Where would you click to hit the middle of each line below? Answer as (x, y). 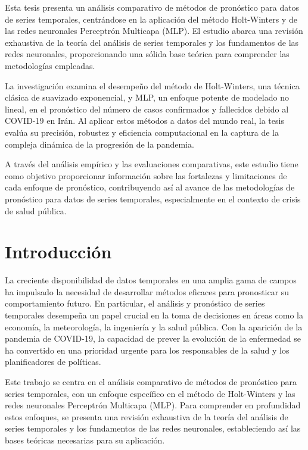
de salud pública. (36, 210)
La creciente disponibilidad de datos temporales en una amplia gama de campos (151, 280)
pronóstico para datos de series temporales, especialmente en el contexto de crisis (153, 199)
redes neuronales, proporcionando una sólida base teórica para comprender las (147, 54)
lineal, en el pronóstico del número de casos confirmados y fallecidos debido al (147, 109)
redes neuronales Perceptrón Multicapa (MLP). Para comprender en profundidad (153, 405)
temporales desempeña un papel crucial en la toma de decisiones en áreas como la (154, 315)
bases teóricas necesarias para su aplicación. (85, 440)
